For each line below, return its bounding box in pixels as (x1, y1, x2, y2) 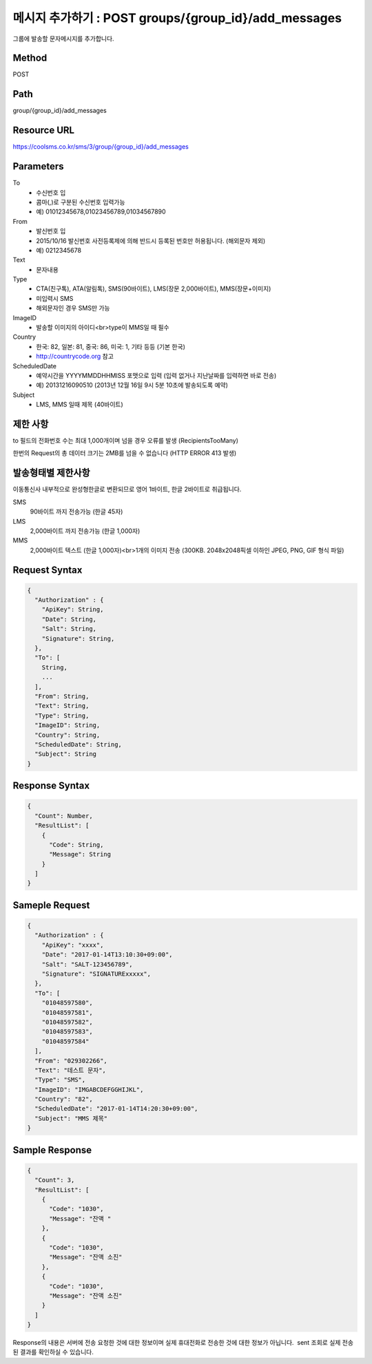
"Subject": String (34, 751, 96, 758)
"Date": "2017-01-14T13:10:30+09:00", (41, 951, 173, 958)
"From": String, (34, 693, 90, 700)
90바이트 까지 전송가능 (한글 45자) (30, 507, 123, 516)
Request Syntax (12, 564, 83, 576)
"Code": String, (49, 841, 104, 848)
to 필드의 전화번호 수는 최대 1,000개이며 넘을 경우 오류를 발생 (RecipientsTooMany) (12, 437, 239, 445)
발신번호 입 (36, 227, 66, 235)
